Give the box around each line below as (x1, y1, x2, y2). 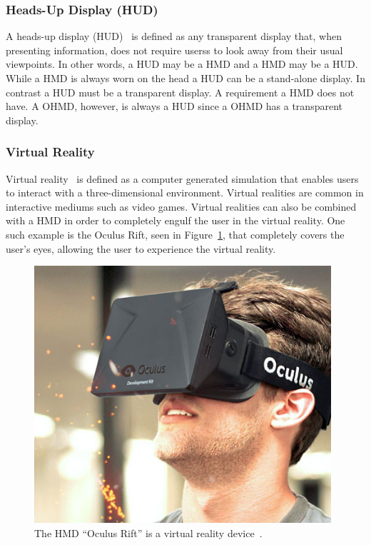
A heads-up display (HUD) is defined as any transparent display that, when (6, 29, 342, 44)
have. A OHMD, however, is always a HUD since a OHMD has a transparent (6, 99, 342, 114)
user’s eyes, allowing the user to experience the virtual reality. (6, 241, 276, 256)
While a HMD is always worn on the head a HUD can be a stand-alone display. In (6, 71, 365, 85)
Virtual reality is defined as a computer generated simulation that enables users (6, 171, 359, 186)
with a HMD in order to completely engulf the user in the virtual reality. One (6, 213, 345, 228)
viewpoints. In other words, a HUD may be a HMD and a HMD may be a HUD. (6, 56, 358, 71)
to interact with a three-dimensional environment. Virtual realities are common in (6, 185, 364, 200)
